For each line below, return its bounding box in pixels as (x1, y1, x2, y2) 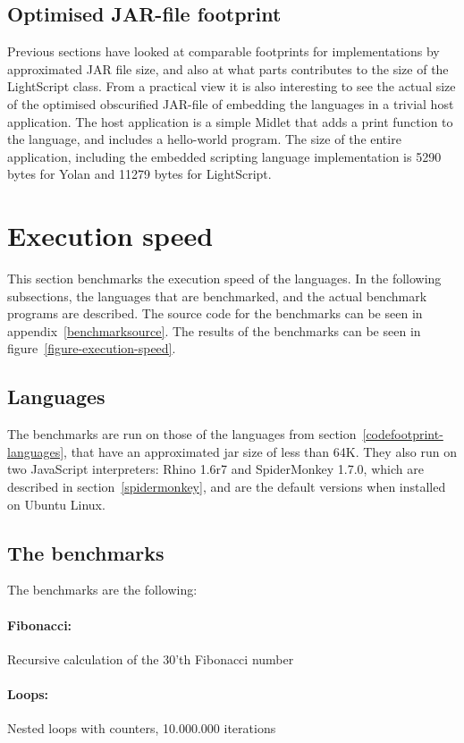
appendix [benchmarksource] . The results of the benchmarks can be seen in (7, 321, 421, 340)
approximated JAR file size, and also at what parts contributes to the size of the (7, 59, 449, 78)
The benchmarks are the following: (7, 580, 198, 599)
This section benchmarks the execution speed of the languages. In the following (7, 269, 442, 288)
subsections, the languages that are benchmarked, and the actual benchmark (7, 286, 427, 305)
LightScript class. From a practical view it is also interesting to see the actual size (7, 77, 456, 96)
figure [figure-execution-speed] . (7, 339, 176, 358)
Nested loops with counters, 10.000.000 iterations (7, 719, 276, 738)
